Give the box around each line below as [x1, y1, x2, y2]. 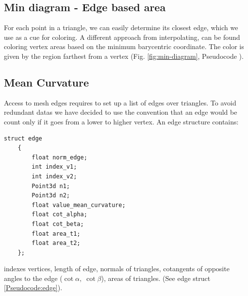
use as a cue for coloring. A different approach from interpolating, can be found [4, 32, 240, 42]
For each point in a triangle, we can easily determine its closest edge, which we [4, 22, 238, 33]
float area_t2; [32, 240, 81, 247]
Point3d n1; [32, 182, 70, 190]
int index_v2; [32, 173, 77, 180]
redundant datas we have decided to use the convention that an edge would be [4, 107, 237, 117]
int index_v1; [32, 163, 77, 171]
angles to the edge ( [4, 273, 63, 283]
